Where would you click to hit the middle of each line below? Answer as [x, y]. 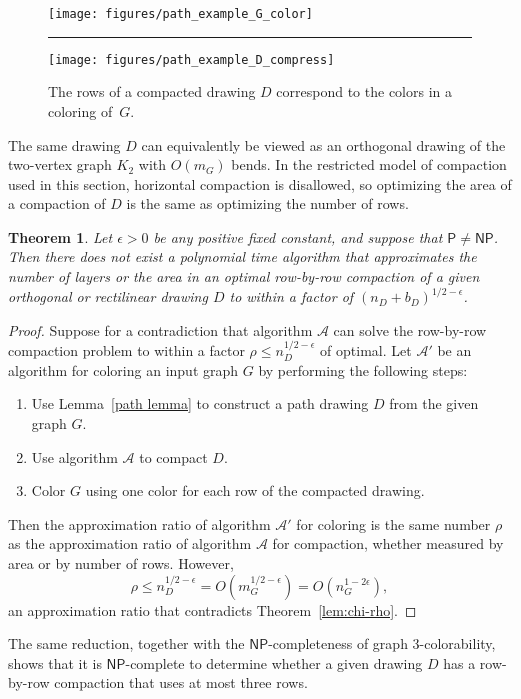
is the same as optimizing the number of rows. [267, 203]
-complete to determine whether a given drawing [274, 662]
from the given [434, 403]
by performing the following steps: [363, 369]
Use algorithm [74, 456]
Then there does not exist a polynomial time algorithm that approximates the [242, 256]
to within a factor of [291, 296]
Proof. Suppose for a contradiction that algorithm [160, 329]
